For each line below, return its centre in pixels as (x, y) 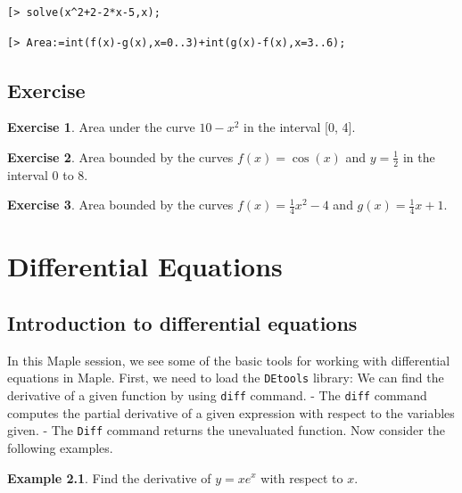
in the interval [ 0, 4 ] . (299, 127)
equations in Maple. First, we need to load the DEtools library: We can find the (226, 378)
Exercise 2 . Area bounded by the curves (120, 156)
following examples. (60, 447)
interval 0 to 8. (48, 174)
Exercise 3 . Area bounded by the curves (120, 205)
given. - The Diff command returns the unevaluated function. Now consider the (226, 430)
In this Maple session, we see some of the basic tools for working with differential (229, 360)
